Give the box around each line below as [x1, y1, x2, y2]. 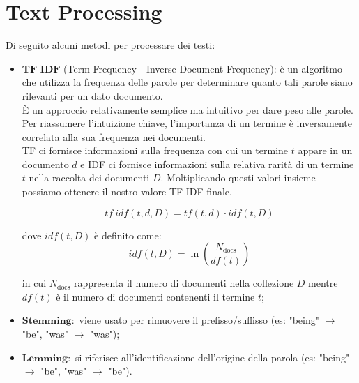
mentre [308, 276, 338, 290]
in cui [22, 276, 47, 290]
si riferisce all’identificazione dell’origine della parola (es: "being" [75, 350, 350, 364]
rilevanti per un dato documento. [22, 88, 163, 103]
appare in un [298, 143, 353, 158]
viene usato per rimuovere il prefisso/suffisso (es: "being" [79, 313, 319, 327]
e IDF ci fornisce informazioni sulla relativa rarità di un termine [80, 156, 354, 171]
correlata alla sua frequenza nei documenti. [22, 129, 206, 144]
